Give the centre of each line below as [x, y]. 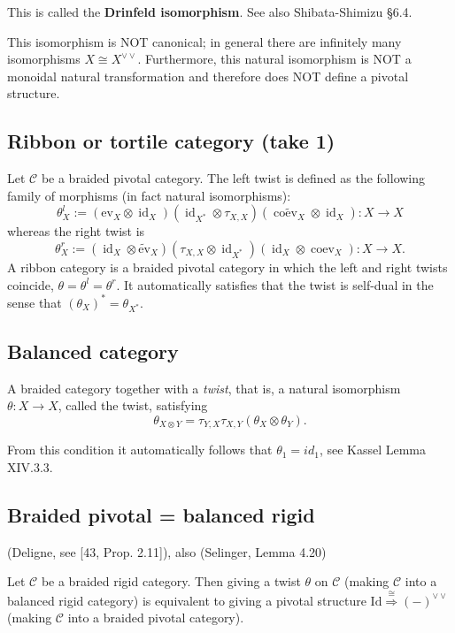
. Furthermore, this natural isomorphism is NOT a [274, 59]
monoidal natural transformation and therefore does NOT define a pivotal [208, 76]
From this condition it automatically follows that [140, 450]
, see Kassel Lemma [373, 450]
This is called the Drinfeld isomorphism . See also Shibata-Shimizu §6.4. [210, 11]
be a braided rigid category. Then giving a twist [171, 581]
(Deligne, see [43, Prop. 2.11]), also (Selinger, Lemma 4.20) [167, 551]
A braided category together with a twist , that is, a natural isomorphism [204, 388]
